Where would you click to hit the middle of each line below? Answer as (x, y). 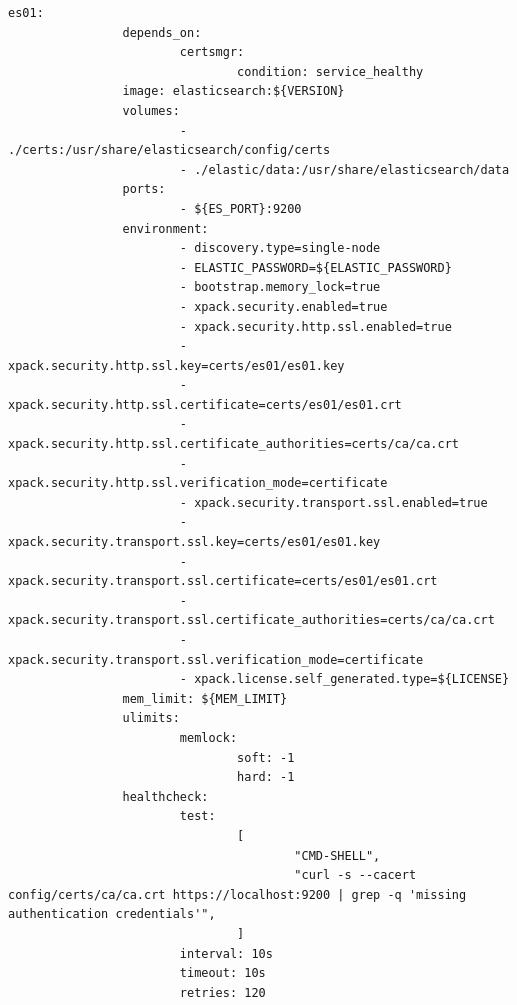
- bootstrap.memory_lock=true (280, 287)
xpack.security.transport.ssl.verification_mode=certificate (216, 659)
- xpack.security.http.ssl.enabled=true (315, 326)
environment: (165, 228)
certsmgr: (212, 52)
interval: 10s (226, 953)
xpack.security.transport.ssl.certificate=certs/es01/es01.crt (223, 581)
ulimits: (151, 718)
